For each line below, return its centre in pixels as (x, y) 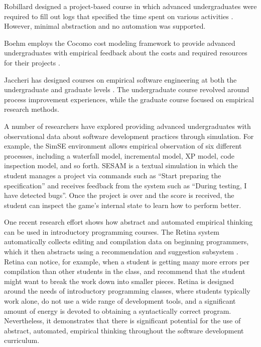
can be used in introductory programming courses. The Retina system (112, 231)
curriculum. (22, 340)
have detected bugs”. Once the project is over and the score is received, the (119, 195)
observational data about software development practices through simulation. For (129, 136)
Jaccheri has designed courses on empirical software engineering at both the (120, 79)
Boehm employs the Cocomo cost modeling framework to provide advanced (120, 43)
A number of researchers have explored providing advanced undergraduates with (127, 126)
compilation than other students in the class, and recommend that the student (125, 271)
